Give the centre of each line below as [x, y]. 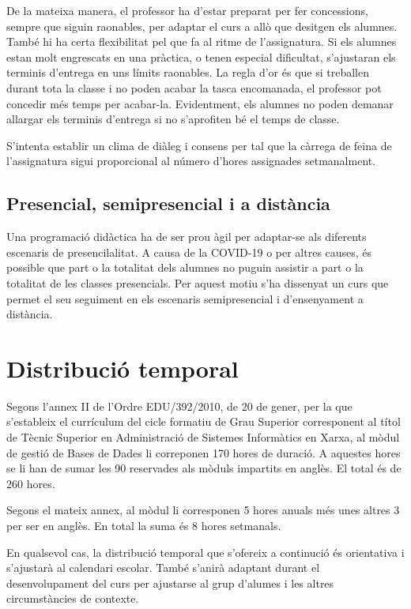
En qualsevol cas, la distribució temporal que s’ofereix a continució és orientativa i [205, 552]
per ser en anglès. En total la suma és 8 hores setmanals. [144, 525]
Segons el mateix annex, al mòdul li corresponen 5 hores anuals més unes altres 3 [203, 510]
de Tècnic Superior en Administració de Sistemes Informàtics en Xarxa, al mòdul [203, 437]
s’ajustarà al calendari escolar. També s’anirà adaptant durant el [163, 568]
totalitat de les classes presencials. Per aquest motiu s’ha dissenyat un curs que [198, 282]
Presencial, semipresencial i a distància [168, 203]
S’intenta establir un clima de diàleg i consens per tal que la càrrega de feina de [199, 145]
